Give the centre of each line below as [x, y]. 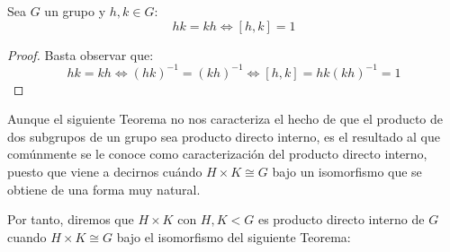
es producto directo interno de [341, 219]
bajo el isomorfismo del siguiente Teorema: [234, 236]
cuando [27, 236]
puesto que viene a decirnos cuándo [105, 172]
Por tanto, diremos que [71, 219]
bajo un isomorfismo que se [347, 172]
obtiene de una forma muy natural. [104, 189]
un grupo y [75, 11]
